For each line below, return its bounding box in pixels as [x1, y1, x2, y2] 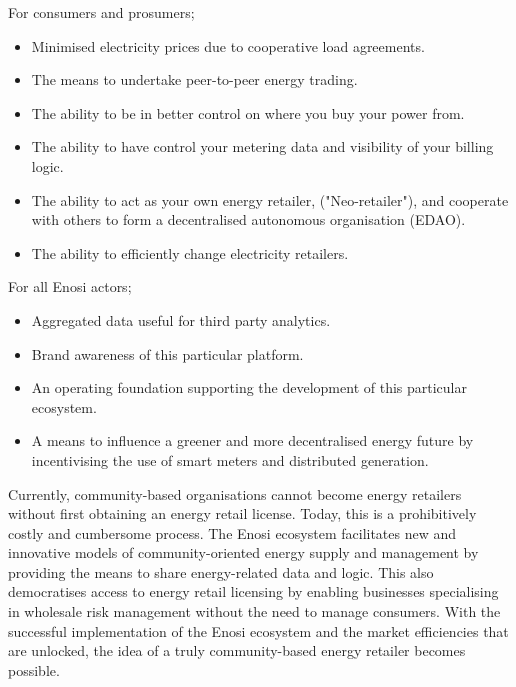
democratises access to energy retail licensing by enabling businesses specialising [8, 581, 499, 602]
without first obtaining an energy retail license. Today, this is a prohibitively [8, 503, 477, 524]
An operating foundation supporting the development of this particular [31, 377, 467, 398]
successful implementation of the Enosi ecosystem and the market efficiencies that [8, 620, 509, 641]
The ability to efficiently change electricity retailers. [31, 242, 349, 263]
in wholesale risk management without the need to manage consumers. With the [8, 601, 501, 622]
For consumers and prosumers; [8, 2, 195, 22]
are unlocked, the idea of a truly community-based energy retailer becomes [8, 640, 466, 661]
